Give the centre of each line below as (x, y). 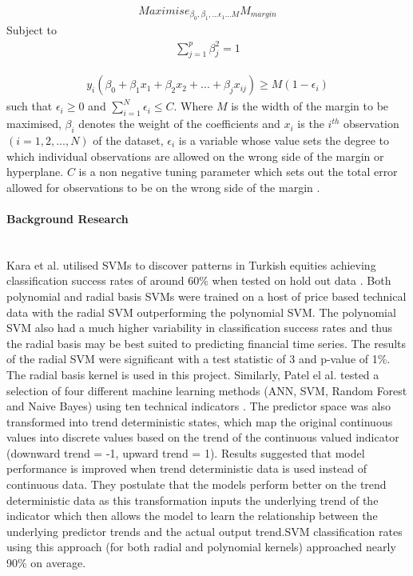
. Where (193, 106)
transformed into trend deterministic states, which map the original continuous (200, 421)
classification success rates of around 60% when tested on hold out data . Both (199, 280)
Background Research (68, 218)
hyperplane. (35, 172)
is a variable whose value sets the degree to (284, 140)
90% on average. (46, 563)
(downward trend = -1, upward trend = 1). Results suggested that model (186, 452)
